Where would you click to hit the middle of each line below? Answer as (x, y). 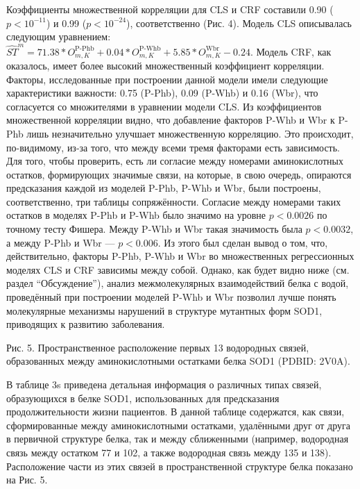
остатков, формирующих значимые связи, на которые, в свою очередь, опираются (179, 174)
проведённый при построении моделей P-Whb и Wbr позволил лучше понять (171, 297)
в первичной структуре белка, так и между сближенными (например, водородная (178, 439)
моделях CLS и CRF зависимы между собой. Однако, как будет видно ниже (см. (178, 269)
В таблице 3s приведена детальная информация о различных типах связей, (164, 384)
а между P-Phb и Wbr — (61, 242)
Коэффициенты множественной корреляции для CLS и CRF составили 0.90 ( (170, 9)
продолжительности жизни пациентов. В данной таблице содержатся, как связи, (175, 412)
